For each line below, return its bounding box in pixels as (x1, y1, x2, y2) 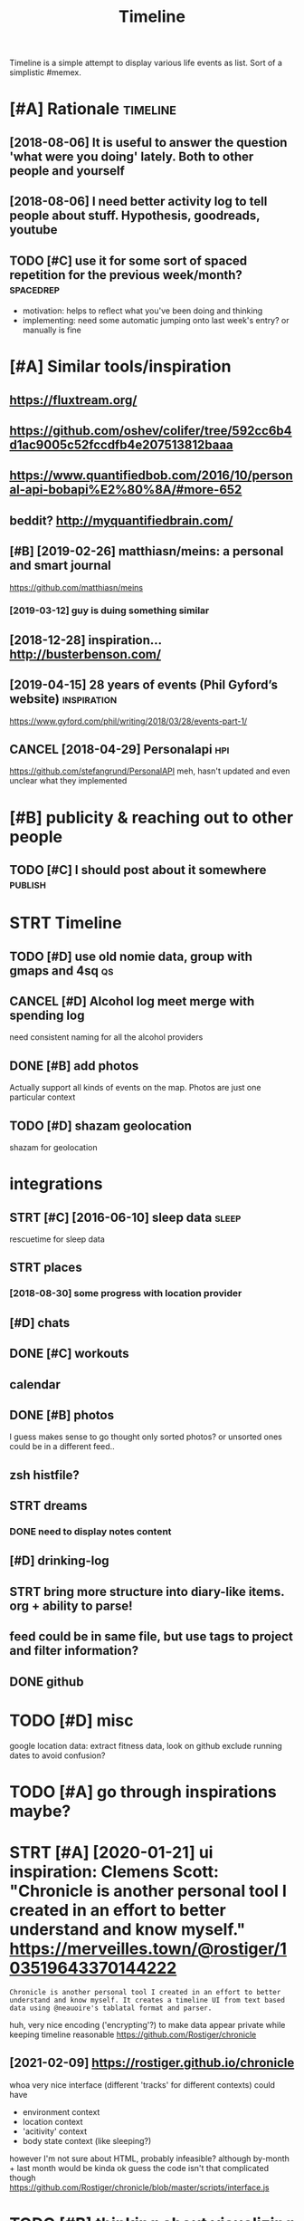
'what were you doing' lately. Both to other (9, 149, 254, 164)
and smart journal (9, 558, 111, 573)
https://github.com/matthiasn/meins (9, 582, 143, 592)
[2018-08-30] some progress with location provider (9, 1287, 242, 1300)
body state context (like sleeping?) (22, 2135, 152, 2146)
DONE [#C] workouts (9, 1346, 129, 1361)
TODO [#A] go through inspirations (9, 1782, 278, 1802)
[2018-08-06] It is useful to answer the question (9, 134, 288, 150)
